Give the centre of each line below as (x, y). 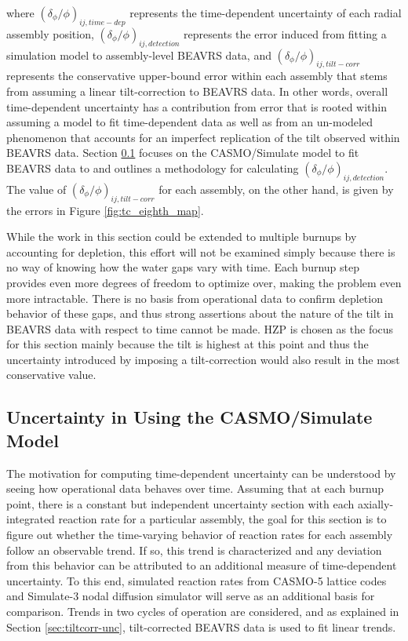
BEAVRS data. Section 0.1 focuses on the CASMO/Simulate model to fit (183, 153)
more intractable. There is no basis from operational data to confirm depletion (195, 298)
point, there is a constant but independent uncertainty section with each (180, 503)
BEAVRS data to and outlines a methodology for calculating (153, 168)
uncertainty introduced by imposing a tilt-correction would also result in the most (203, 359)
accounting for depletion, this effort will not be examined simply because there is (201, 251)
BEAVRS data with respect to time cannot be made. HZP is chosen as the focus (200, 328)
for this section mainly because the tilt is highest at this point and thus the (188, 344)
